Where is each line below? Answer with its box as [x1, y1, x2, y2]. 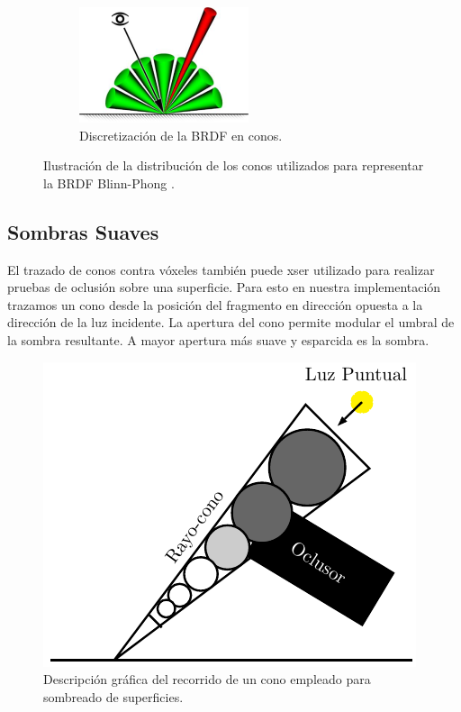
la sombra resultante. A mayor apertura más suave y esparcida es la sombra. [7, 330, 429, 349]
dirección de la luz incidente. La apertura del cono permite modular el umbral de [7, 313, 455, 332]
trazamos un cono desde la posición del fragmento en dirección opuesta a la [7, 295, 423, 314]
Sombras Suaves [7, 217, 159, 245]
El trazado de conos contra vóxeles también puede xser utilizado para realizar [7, 260, 435, 278]
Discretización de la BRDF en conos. [79, 125, 283, 144]
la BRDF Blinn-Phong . [43, 173, 175, 192]
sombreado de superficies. [43, 687, 184, 706]
